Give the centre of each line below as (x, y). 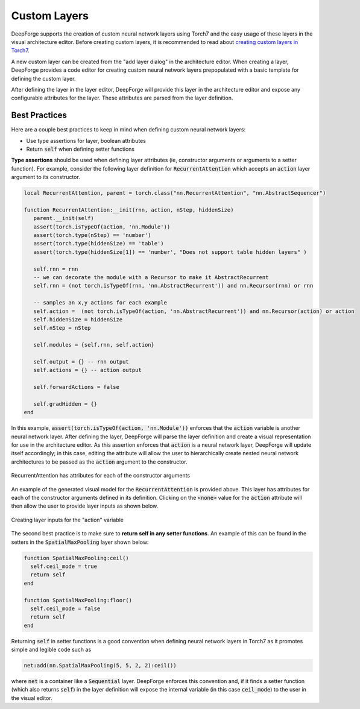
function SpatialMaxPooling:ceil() (76, 558)
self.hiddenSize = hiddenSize (78, 319)
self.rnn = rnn (56, 269)
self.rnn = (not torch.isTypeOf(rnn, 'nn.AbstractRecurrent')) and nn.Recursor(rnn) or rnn (173, 286)
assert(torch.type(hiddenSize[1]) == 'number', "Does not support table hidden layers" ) (170, 252)
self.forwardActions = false (77, 387)
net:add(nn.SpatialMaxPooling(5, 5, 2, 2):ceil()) (100, 666)
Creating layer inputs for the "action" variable (67, 520)
